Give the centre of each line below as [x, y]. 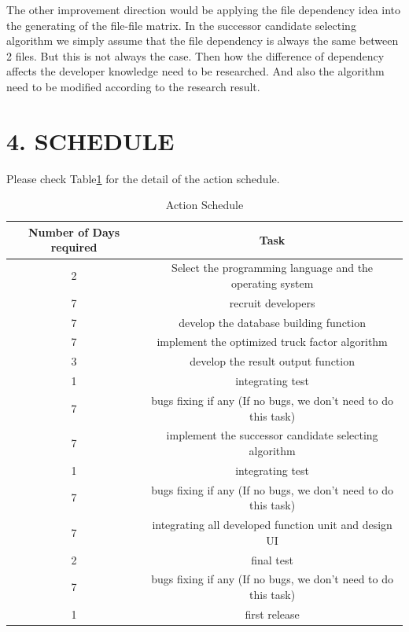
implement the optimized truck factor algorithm [272, 342]
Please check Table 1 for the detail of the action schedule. [143, 178]
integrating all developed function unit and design [272, 525]
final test [272, 559]
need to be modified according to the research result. [133, 86]
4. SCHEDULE [90, 140]
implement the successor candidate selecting [272, 435]
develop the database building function [272, 322]
